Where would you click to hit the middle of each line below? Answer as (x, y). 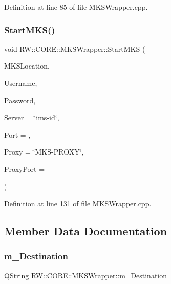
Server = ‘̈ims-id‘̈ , (32, 117)
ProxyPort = (25, 169)
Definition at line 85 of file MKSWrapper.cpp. (76, 7)
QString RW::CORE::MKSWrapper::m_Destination (86, 275)
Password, (20, 100)
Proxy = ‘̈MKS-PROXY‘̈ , (44, 152)
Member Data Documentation (86, 231)
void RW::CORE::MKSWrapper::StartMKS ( (75, 48)
